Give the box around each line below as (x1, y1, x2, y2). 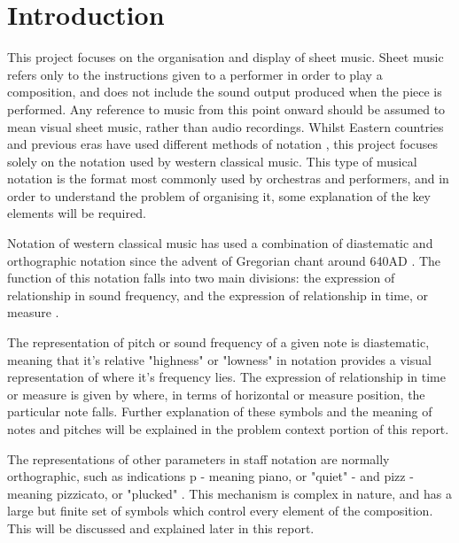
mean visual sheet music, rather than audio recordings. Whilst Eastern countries (7, 117, 444, 136)
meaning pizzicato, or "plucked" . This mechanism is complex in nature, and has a (7, 484, 453, 502)
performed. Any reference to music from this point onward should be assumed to (7, 99, 446, 118)
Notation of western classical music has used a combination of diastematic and (7, 234, 433, 252)
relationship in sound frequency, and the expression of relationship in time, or (7, 285, 429, 304)
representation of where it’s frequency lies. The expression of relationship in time (7, 368, 446, 386)
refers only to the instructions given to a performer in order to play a (7, 65, 383, 83)
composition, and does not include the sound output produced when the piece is (7, 82, 442, 101)
